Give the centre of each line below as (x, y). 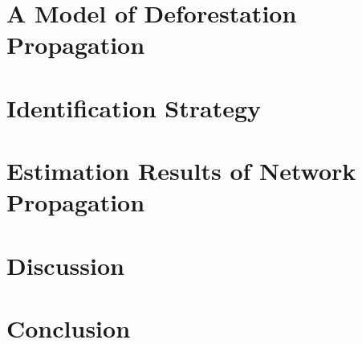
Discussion (65, 265)
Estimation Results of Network (181, 171)
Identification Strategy (134, 107)
